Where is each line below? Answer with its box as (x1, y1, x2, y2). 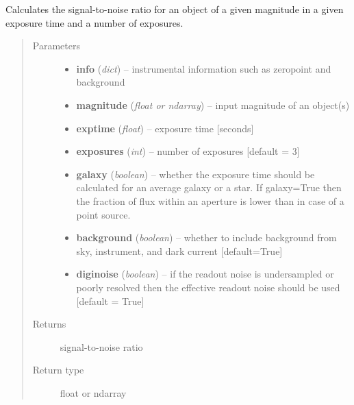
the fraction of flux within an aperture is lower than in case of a (76, 193, 344, 208)
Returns (32, 317, 66, 331)
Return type (32, 363, 84, 377)
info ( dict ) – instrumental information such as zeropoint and (76, 61, 331, 75)
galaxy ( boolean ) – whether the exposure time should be (76, 167, 315, 181)
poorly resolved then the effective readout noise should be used (76, 280, 340, 294)
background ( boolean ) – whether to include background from (76, 230, 337, 245)
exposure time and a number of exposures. (5, 15, 184, 29)
